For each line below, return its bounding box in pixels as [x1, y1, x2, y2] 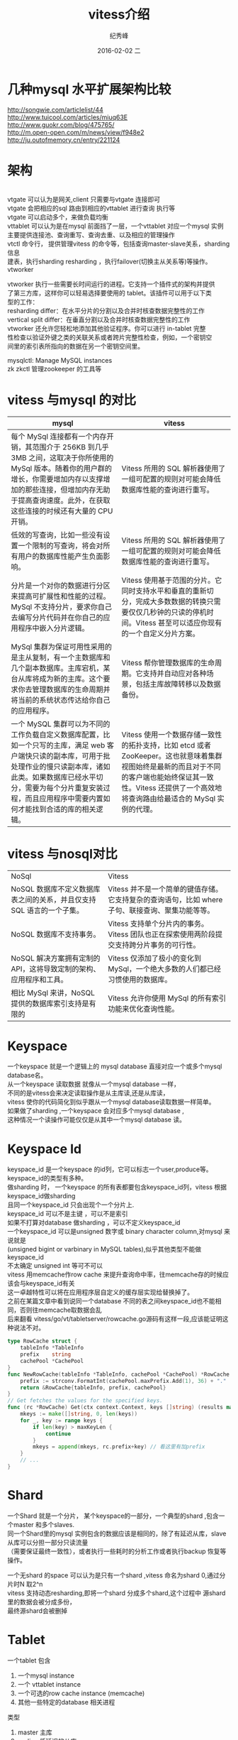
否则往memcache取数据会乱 [19, 1306, 103, 1314]
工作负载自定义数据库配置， [11, 729, 104, 739]
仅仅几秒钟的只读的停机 [128, 607, 207, 617]
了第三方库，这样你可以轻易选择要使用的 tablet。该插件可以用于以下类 [7, 288, 212, 297]
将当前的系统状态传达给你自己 [11, 695, 111, 705]
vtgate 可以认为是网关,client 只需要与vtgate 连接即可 [7, 195, 161, 203]
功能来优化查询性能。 [107, 1004, 179, 1014]
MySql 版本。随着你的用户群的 [11, 463, 112, 473]
